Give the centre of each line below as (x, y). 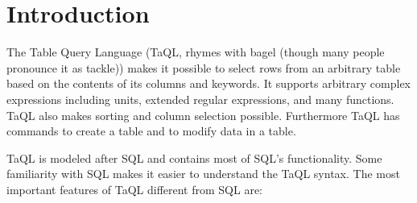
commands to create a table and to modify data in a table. (151, 131)
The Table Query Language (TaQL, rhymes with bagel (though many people (196, 52)
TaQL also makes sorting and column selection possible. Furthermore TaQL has (203, 115)
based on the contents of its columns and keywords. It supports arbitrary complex (209, 83)
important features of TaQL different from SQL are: (135, 189)
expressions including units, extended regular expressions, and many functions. (200, 99)
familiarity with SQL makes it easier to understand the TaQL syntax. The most (203, 174)
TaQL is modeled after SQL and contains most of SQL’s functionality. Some (194, 157)
